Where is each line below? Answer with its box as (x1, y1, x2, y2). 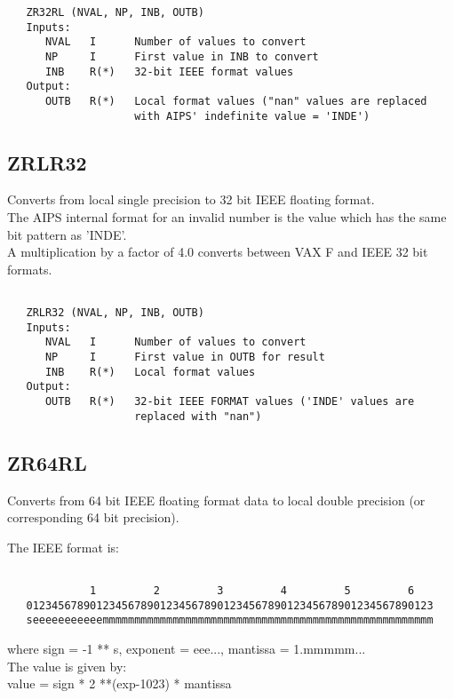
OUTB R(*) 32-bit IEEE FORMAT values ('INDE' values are (44, 395, 415, 409)
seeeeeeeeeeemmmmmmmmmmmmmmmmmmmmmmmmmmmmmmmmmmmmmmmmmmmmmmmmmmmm (26, 614, 434, 627)
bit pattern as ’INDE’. (7, 225, 127, 243)
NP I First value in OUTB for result (44, 351, 325, 364)
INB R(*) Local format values (44, 365, 256, 378)
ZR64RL (7, 449, 87, 476)
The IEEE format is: (7, 537, 119, 556)
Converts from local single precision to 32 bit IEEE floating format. (7, 190, 375, 209)
